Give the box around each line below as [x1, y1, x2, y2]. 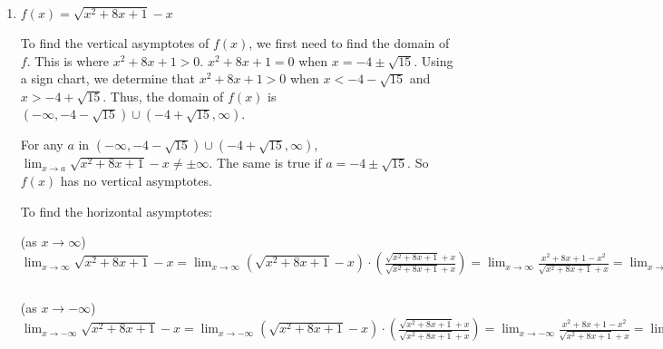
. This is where [26, 51, 110, 70]
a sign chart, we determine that [20, 69, 196, 88]
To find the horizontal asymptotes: [20, 201, 213, 220]
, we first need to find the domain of [249, 34, 450, 52]
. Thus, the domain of [102, 86, 224, 105]
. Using [414, 51, 453, 70]
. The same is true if [209, 153, 322, 172]
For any [20, 135, 63, 154]
